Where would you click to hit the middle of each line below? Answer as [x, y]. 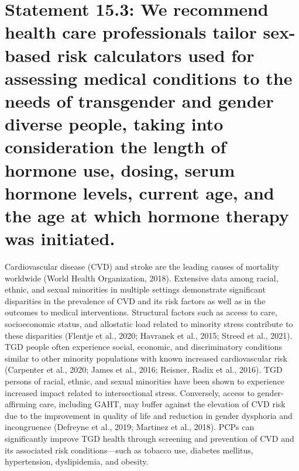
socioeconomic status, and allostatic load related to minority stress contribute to [149, 323]
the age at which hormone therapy [147, 215]
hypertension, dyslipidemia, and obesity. [77, 461]
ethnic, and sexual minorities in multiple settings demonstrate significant [135, 289]
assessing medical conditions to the [149, 78]
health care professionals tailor [131, 32]
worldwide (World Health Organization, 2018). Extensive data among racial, [142, 278]
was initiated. [60, 238]
